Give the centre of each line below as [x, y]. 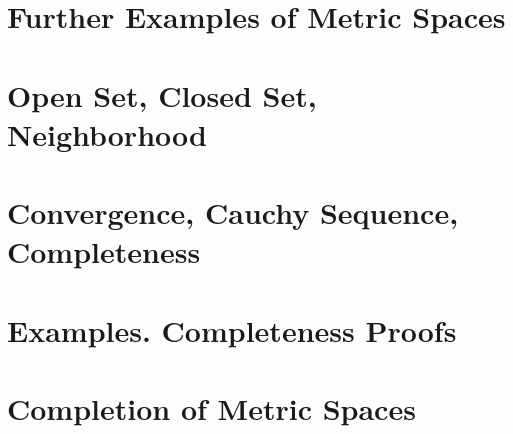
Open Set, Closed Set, [162, 94]
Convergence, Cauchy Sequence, [233, 212]
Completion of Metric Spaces [211, 408]
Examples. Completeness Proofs [232, 329]
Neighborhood [107, 133]
